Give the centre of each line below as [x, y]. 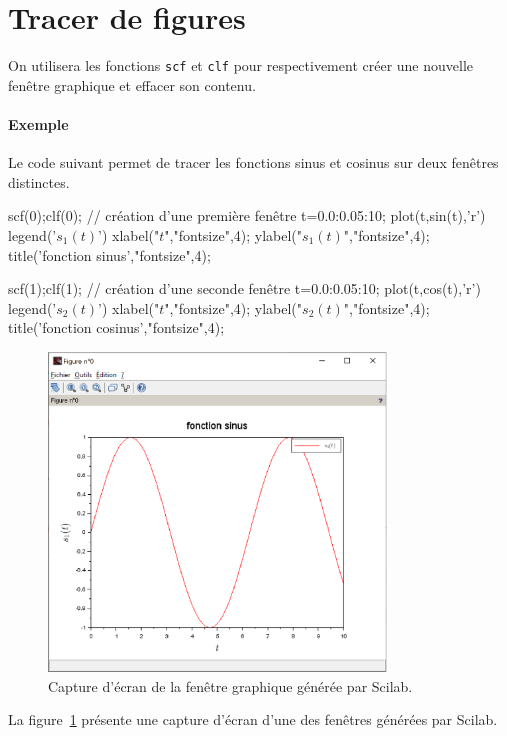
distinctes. [39, 181]
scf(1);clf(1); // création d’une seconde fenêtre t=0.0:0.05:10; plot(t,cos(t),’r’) [244, 288]
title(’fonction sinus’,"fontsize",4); [109, 254]
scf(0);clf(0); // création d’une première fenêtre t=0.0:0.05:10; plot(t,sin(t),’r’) [247, 215]
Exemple [38, 123]
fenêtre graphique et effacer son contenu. [132, 84]
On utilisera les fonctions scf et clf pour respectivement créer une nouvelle [241, 65]
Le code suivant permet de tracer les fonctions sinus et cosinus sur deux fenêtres [253, 162]
